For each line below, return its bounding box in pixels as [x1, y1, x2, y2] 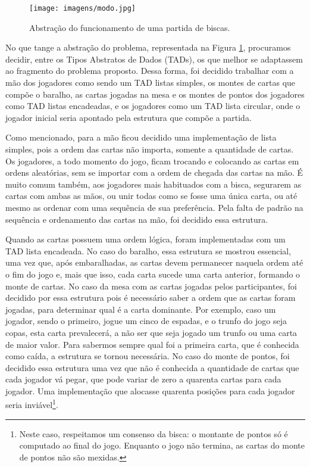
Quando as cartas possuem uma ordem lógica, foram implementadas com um [5, 233, 286, 245]
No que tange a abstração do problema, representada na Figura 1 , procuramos [5, 41, 291, 54]
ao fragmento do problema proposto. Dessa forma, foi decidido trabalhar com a [5, 64, 294, 77]
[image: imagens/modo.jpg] [29, 4, 136, 13]
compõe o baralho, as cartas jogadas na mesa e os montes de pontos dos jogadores [5, 88, 305, 100]
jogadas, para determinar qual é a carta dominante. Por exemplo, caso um [5, 303, 276, 315]
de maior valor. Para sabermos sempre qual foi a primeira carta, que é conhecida [5, 338, 299, 350]
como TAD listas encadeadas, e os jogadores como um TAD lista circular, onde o [5, 99, 300, 112]
